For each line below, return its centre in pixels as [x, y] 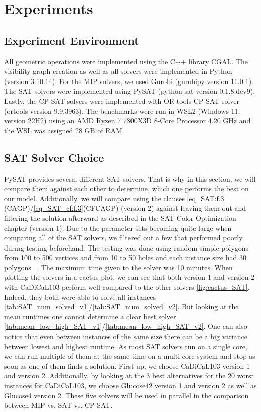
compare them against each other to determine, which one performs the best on [126, 188]
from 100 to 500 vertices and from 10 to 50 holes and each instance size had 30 [125, 257]
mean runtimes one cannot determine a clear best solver [90, 316]
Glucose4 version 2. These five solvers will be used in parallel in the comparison [126, 395]
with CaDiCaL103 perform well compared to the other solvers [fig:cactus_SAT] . [127, 287]
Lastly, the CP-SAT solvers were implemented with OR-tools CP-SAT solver [122, 100]
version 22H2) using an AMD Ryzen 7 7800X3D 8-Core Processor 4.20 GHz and [127, 120]
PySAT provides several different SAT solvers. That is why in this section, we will [130, 178]
